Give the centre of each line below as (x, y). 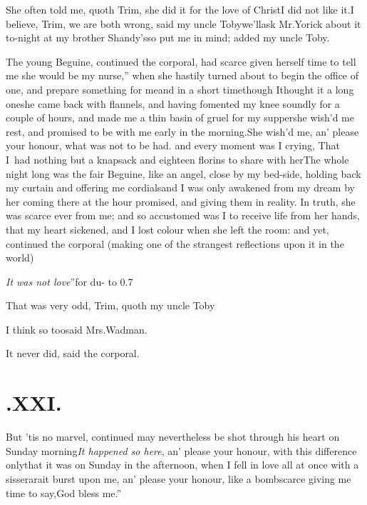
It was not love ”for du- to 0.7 (69, 281)
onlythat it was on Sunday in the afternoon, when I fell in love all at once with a (182, 465)
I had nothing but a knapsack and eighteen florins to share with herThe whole (177, 159)
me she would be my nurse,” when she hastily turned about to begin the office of (182, 75)
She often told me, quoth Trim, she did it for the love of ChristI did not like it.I (180, 9)
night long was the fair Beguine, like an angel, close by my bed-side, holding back (183, 173)
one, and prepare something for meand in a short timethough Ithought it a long (180, 89)
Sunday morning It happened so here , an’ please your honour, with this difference (181, 450)
